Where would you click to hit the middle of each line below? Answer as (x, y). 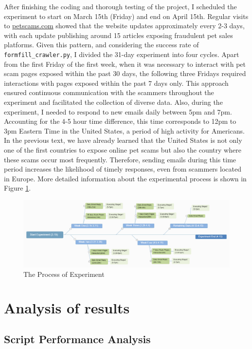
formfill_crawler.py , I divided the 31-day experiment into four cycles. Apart (122, 54)
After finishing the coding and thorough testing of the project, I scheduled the (120, 6)
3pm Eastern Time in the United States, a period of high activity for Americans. (124, 130)
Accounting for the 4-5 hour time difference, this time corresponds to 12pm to (120, 121)
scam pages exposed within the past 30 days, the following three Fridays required (125, 73)
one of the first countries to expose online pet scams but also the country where (123, 149)
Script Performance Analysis (77, 339)
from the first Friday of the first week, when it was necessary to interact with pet (125, 64)
